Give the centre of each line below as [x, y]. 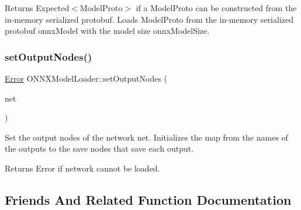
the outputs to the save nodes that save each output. [99, 148]
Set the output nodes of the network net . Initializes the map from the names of [146, 137]
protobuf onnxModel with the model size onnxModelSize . [107, 31]
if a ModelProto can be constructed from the [216, 8]
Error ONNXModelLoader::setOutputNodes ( [86, 78]
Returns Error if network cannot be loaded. [82, 168]
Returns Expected [37, 8]
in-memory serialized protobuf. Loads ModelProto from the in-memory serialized [149, 19]
